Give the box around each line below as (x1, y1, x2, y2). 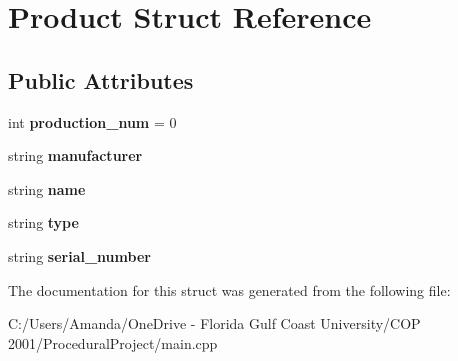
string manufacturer (8, 145, 143, 166)
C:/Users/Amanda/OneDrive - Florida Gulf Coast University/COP (8, 313, 421, 334)
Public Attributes (8, 64, 194, 95)
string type (8, 212, 79, 233)
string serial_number (8, 245, 151, 266)
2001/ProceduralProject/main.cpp (8, 332, 218, 353)
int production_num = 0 (8, 111, 177, 132)
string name (8, 178, 86, 199)
